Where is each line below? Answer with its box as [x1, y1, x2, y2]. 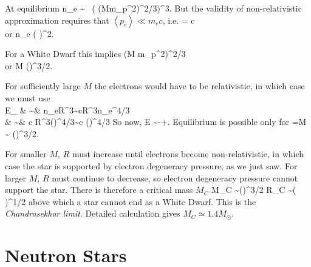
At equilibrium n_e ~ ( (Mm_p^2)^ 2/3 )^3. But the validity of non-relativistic [5, 2, 302, 14]
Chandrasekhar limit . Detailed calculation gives [5, 207, 180, 220]
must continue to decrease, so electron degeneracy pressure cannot [52, 171, 298, 184]
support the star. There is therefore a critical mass [5, 183, 193, 196]
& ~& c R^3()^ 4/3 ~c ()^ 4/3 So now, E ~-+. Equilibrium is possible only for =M [5, 115, 307, 128]
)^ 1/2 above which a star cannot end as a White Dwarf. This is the [5, 195, 256, 208]
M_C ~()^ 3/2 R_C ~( [211, 183, 296, 196]
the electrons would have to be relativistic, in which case [94, 79, 305, 92]
